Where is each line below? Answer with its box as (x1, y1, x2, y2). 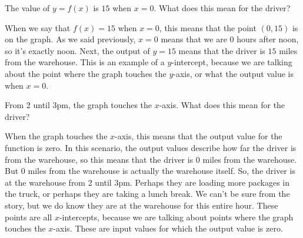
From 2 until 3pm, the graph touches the (5, 99, 152, 111)
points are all (5, 210, 52, 223)
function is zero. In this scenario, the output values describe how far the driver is (5, 141, 297, 153)
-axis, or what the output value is (173, 67, 294, 79)
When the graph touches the (5, 130, 108, 142)
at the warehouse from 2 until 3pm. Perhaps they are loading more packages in (5, 176, 289, 188)
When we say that (5, 21, 71, 33)
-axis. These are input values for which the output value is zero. (53, 222, 283, 234)
